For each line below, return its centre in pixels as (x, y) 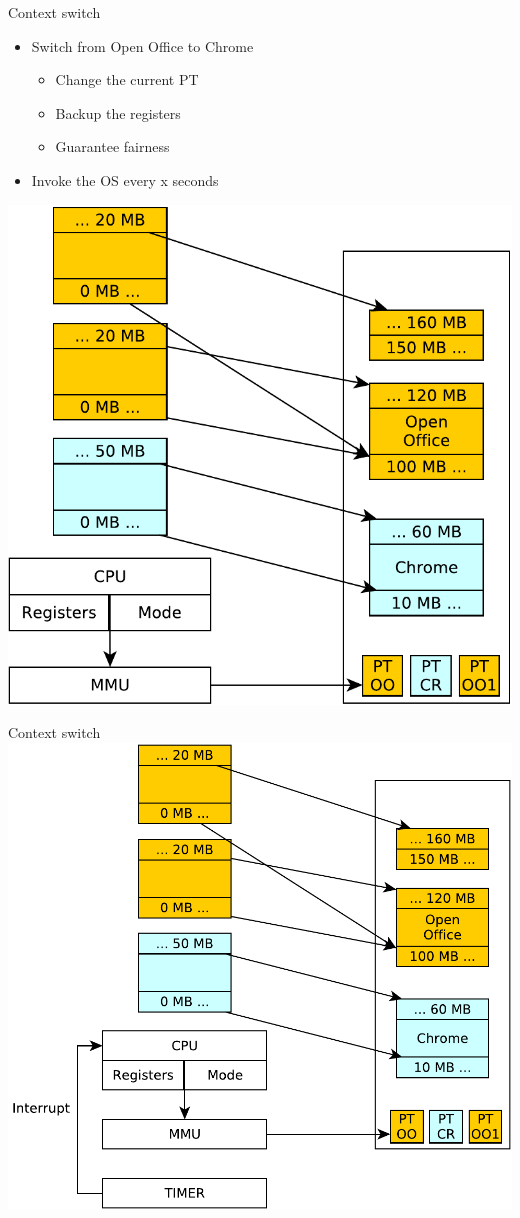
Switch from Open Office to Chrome (142, 45)
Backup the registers (118, 112)
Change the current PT (127, 79)
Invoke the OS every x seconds (125, 179)
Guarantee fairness (112, 146)
